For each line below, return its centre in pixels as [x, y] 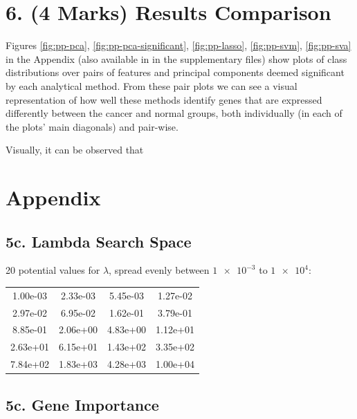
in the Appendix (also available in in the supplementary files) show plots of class [176, 58]
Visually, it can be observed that [75, 150]
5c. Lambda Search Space [99, 241]
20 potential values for [53, 270]
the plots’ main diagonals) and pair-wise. [92, 126]
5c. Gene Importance [82, 404]
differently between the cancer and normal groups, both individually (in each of [174, 113]
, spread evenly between [159, 270]
